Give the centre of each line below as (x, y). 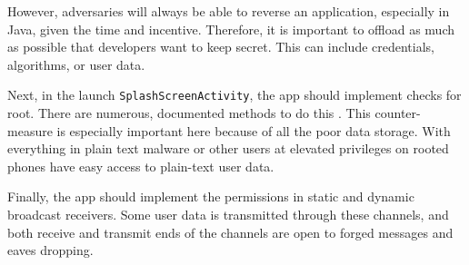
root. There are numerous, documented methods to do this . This (189, 113)
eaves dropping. (50, 250)
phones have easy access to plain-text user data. (141, 166)
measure (30, 130)
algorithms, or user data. (76, 64)
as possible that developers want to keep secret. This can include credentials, (221, 47)
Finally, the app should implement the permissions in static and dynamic (211, 196)
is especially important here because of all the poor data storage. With (254, 130)
